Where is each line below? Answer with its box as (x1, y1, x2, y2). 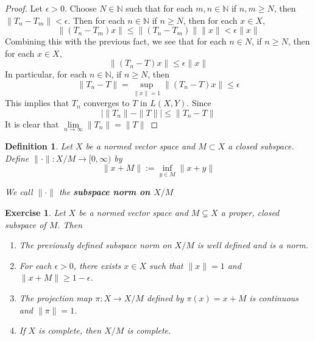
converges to (83, 96, 130, 109)
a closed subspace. (228, 140, 294, 152)
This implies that (5, 96, 69, 109)
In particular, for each (5, 68, 87, 81)
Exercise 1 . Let (5, 206, 66, 218)
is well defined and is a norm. (197, 239, 309, 251)
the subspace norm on (58, 185, 150, 198)
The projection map (19, 291, 93, 304)
